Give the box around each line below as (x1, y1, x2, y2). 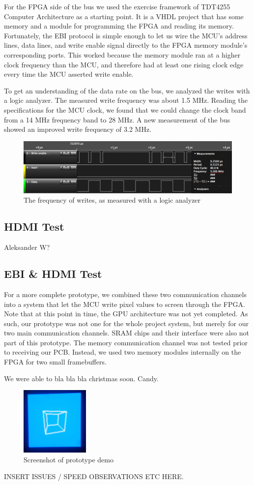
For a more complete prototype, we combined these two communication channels (4, 289, 247, 299)
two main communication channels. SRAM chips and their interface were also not (4, 328, 250, 338)
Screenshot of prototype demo (24, 455, 113, 465)
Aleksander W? (4, 242, 50, 252)
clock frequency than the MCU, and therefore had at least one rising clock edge (4, 59, 244, 69)
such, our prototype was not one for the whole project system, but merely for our (4, 318, 249, 328)
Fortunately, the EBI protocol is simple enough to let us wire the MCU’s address (4, 30, 248, 40)
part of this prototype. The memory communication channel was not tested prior (4, 337, 248, 347)
